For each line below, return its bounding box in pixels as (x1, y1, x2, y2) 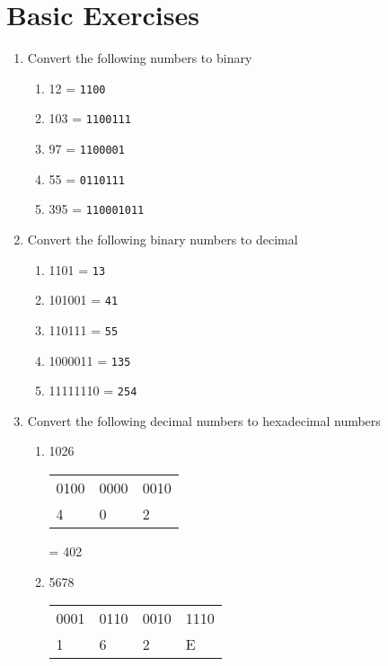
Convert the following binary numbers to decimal (27, 230, 298, 248)
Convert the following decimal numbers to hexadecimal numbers (27, 411, 381, 430)
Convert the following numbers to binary (27, 49, 252, 67)
